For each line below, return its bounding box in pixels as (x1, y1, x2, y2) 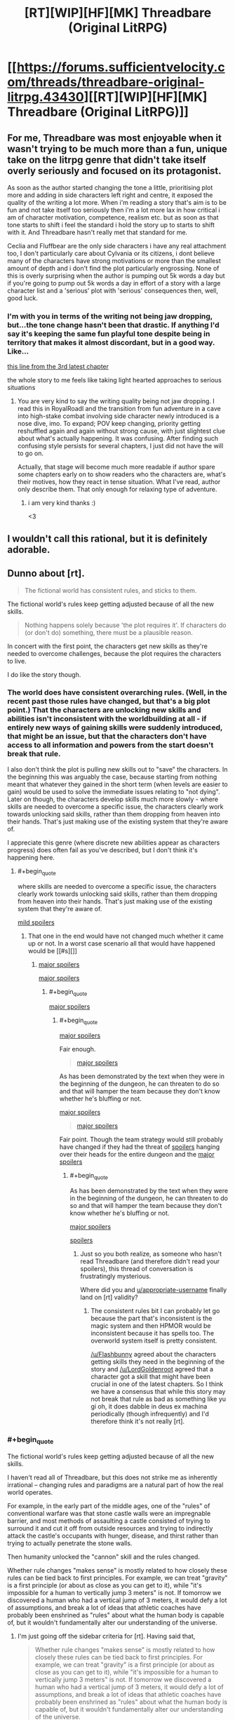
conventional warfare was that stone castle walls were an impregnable (7, 1509, 211, 1517)
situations (7, 384, 36, 392)
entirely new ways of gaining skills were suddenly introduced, (7, 723, 223, 732)
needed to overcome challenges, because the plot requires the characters (7, 649, 222, 657)
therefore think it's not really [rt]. (90, 1417, 184, 1425)
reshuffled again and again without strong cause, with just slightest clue (17, 426, 226, 436)
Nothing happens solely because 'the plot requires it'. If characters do (24, 621, 227, 629)
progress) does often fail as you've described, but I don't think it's (7, 845, 198, 854)
